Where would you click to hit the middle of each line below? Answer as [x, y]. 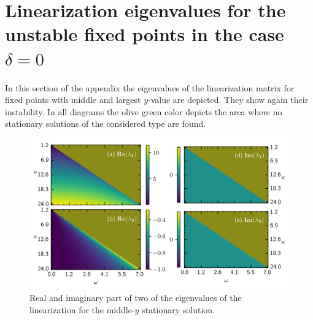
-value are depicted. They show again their [228, 100]
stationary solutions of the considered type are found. [106, 124]
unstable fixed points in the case [145, 34]
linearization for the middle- [82, 310]
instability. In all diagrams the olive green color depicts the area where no [144, 111]
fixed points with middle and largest [73, 100]
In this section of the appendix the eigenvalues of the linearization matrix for [150, 87]
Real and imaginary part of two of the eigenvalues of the [136, 298]
